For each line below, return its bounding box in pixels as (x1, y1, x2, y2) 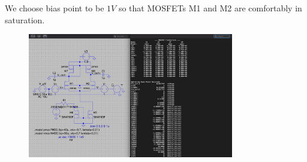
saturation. (5, 13, 45, 26)
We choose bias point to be (5, 2, 104, 14)
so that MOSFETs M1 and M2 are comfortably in (118, 2, 302, 14)
